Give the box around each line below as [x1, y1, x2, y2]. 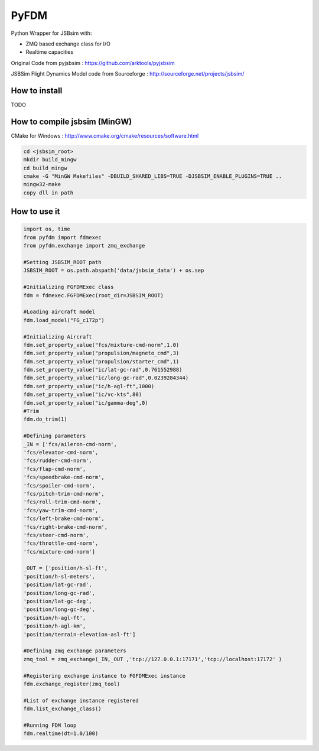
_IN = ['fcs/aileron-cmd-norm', [23, 441, 118, 447]
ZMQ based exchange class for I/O [25, 40, 110, 47]
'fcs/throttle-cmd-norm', [23, 540, 99, 547]
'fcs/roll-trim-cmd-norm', [23, 499, 102, 505]
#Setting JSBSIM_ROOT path [23, 259, 102, 266]
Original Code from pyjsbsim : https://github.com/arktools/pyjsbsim [11, 59, 175, 66]
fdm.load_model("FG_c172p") [23, 317, 105, 323]
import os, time [23, 226, 71, 233]
